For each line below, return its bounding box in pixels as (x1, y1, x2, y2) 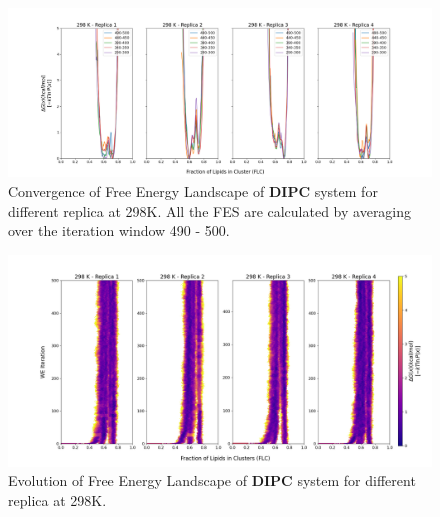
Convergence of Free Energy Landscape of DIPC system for (8, 180, 378, 201)
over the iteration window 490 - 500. (8, 220, 230, 241)
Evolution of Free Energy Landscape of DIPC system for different (8, 470, 416, 491)
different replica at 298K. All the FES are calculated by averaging (8, 200, 412, 221)
